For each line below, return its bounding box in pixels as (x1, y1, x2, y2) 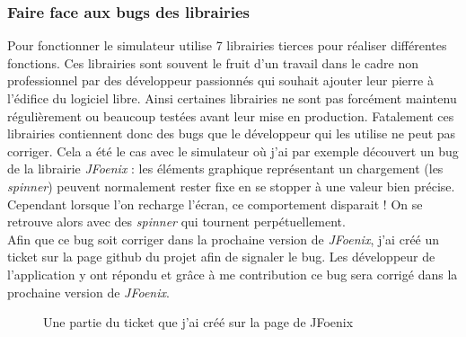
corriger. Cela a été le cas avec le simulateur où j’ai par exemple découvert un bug (7, 141, 459, 160)
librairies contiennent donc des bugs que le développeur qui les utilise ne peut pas (7, 124, 456, 143)
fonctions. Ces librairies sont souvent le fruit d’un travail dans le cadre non (7, 53, 419, 72)
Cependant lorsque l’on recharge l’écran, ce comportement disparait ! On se (7, 194, 423, 213)
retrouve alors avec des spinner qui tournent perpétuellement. (7, 212, 346, 231)
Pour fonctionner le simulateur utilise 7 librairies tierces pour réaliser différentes (7, 36, 447, 55)
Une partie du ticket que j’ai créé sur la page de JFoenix (43, 313, 354, 332)
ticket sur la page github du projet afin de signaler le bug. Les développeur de (7, 247, 435, 266)
